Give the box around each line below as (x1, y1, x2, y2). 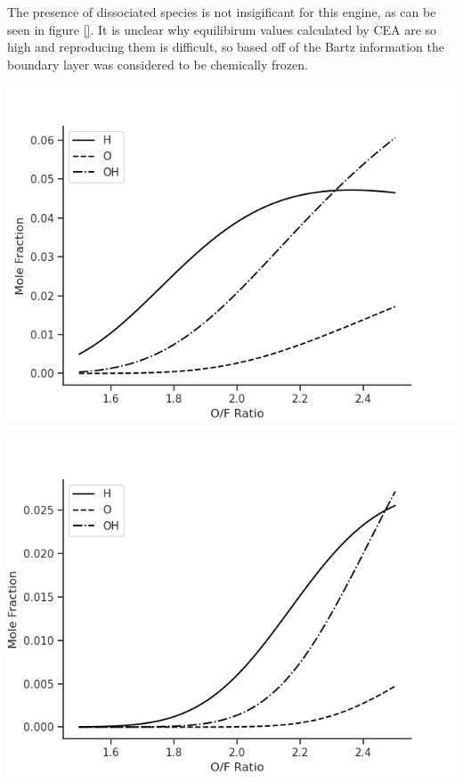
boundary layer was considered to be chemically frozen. (7, 54, 308, 73)
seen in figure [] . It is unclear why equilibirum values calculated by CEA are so (7, 20, 437, 38)
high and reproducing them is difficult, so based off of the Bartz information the (7, 37, 444, 56)
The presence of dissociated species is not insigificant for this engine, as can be (7, 3, 436, 20)
